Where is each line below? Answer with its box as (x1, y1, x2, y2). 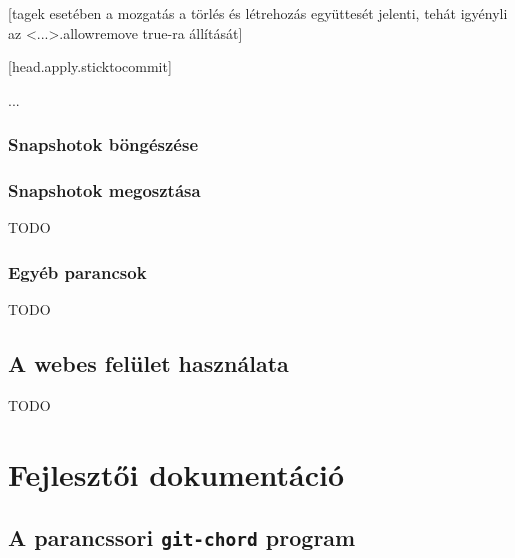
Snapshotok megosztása (8, 178, 201, 203)
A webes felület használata (8, 348, 289, 379)
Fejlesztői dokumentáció (8, 453, 345, 494)
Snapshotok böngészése (8, 132, 199, 157)
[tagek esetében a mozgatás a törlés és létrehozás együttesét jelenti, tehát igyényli (8, 3, 508, 23)
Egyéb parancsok (8, 259, 147, 284)
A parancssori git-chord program (8, 522, 356, 553)
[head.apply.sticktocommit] (8, 56, 172, 77)
